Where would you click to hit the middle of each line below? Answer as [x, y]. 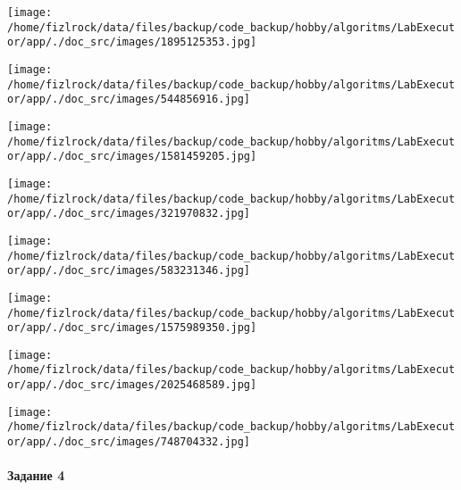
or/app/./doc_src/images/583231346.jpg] [129, 271]
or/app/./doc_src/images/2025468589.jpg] [132, 385]
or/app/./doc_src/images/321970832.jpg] [129, 214]
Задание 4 [36, 475]
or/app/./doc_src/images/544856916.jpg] [129, 100]
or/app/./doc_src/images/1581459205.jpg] [132, 157]
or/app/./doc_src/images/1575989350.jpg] [132, 328]
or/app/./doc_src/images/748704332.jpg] [129, 442]
